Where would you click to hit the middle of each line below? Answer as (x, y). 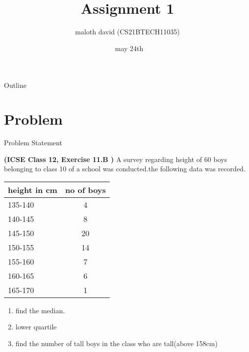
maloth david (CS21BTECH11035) (127, 32)
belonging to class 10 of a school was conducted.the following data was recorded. (125, 169)
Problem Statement (33, 143)
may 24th (129, 48)
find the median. (40, 310)
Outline (15, 85)
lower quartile (36, 327)
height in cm (33, 190)
